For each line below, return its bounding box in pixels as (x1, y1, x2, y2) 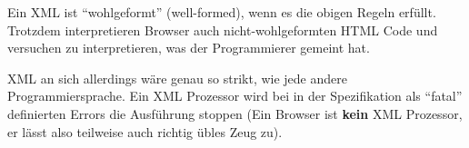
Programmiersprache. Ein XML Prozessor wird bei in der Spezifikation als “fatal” (7, 86, 463, 105)
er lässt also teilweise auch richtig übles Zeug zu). (7, 122, 283, 141)
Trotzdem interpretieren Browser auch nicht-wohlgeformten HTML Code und (7, 20, 438, 39)
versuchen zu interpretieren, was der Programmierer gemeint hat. (7, 38, 370, 57)
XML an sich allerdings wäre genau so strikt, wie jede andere (7, 68, 347, 87)
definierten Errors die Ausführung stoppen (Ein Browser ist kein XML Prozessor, (7, 104, 463, 123)
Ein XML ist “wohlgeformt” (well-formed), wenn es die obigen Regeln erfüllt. (7, 3, 436, 21)
